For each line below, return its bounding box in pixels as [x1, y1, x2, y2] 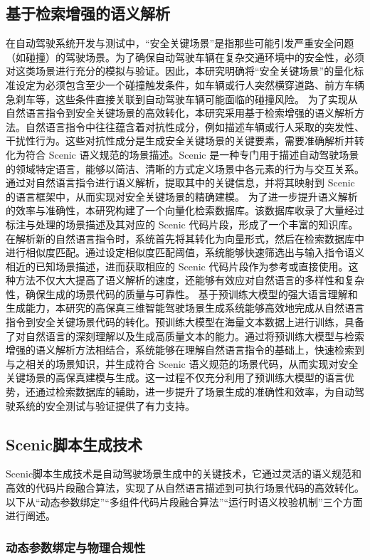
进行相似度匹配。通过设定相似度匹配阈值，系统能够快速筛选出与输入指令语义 [6, 245, 364, 260]
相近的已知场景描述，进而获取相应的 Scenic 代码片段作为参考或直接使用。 [6, 258, 349, 273]
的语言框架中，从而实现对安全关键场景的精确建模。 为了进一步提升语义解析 [6, 189, 358, 204]
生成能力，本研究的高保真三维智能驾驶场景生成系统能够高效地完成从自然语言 [6, 300, 364, 315]
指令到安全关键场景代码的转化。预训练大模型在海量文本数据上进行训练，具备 [6, 315, 364, 329]
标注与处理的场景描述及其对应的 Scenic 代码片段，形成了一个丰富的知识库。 [6, 216, 359, 231]
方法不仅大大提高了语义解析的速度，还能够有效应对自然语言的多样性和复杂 [15, 273, 364, 287]
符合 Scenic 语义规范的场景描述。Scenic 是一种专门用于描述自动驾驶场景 [25, 147, 359, 162]
